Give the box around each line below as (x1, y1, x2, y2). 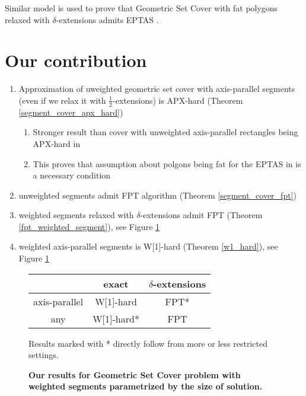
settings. (28, 349, 59, 361)
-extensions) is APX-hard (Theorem (113, 94, 243, 106)
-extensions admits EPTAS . (56, 13, 159, 25)
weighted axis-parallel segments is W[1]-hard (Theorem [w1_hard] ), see (18, 240, 278, 253)
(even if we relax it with (18, 94, 106, 106)
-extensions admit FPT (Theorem (140, 209, 263, 221)
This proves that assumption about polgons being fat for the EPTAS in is (33, 157, 301, 170)
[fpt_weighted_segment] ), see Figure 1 (18, 220, 160, 232)
